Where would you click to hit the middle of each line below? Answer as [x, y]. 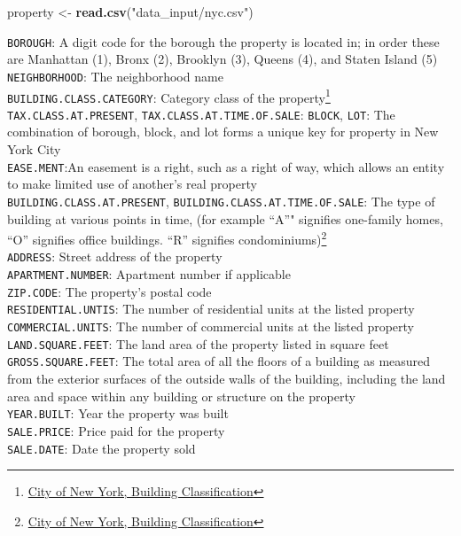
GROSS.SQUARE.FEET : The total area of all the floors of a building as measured [219, 361]
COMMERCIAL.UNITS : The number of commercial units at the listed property [211, 326]
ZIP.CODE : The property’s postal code [109, 291]
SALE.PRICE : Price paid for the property [116, 430]
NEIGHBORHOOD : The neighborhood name [115, 76]
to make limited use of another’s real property [132, 184]
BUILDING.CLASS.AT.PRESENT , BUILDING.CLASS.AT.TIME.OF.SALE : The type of [221, 201]
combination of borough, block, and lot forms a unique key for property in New [223, 132]
